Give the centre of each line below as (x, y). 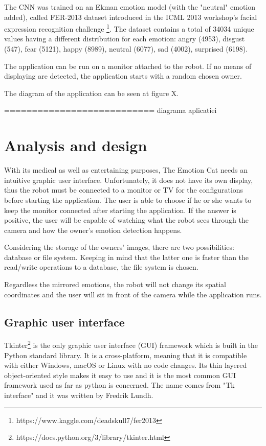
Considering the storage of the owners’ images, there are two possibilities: (119, 247)
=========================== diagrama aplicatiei (110, 110)
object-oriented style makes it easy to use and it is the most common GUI (120, 375)
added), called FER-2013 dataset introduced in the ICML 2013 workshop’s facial (131, 17)
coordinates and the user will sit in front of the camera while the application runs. (133, 294)
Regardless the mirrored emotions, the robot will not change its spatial (115, 284)
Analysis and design (76, 145)
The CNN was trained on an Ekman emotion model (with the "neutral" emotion (130, 7)
